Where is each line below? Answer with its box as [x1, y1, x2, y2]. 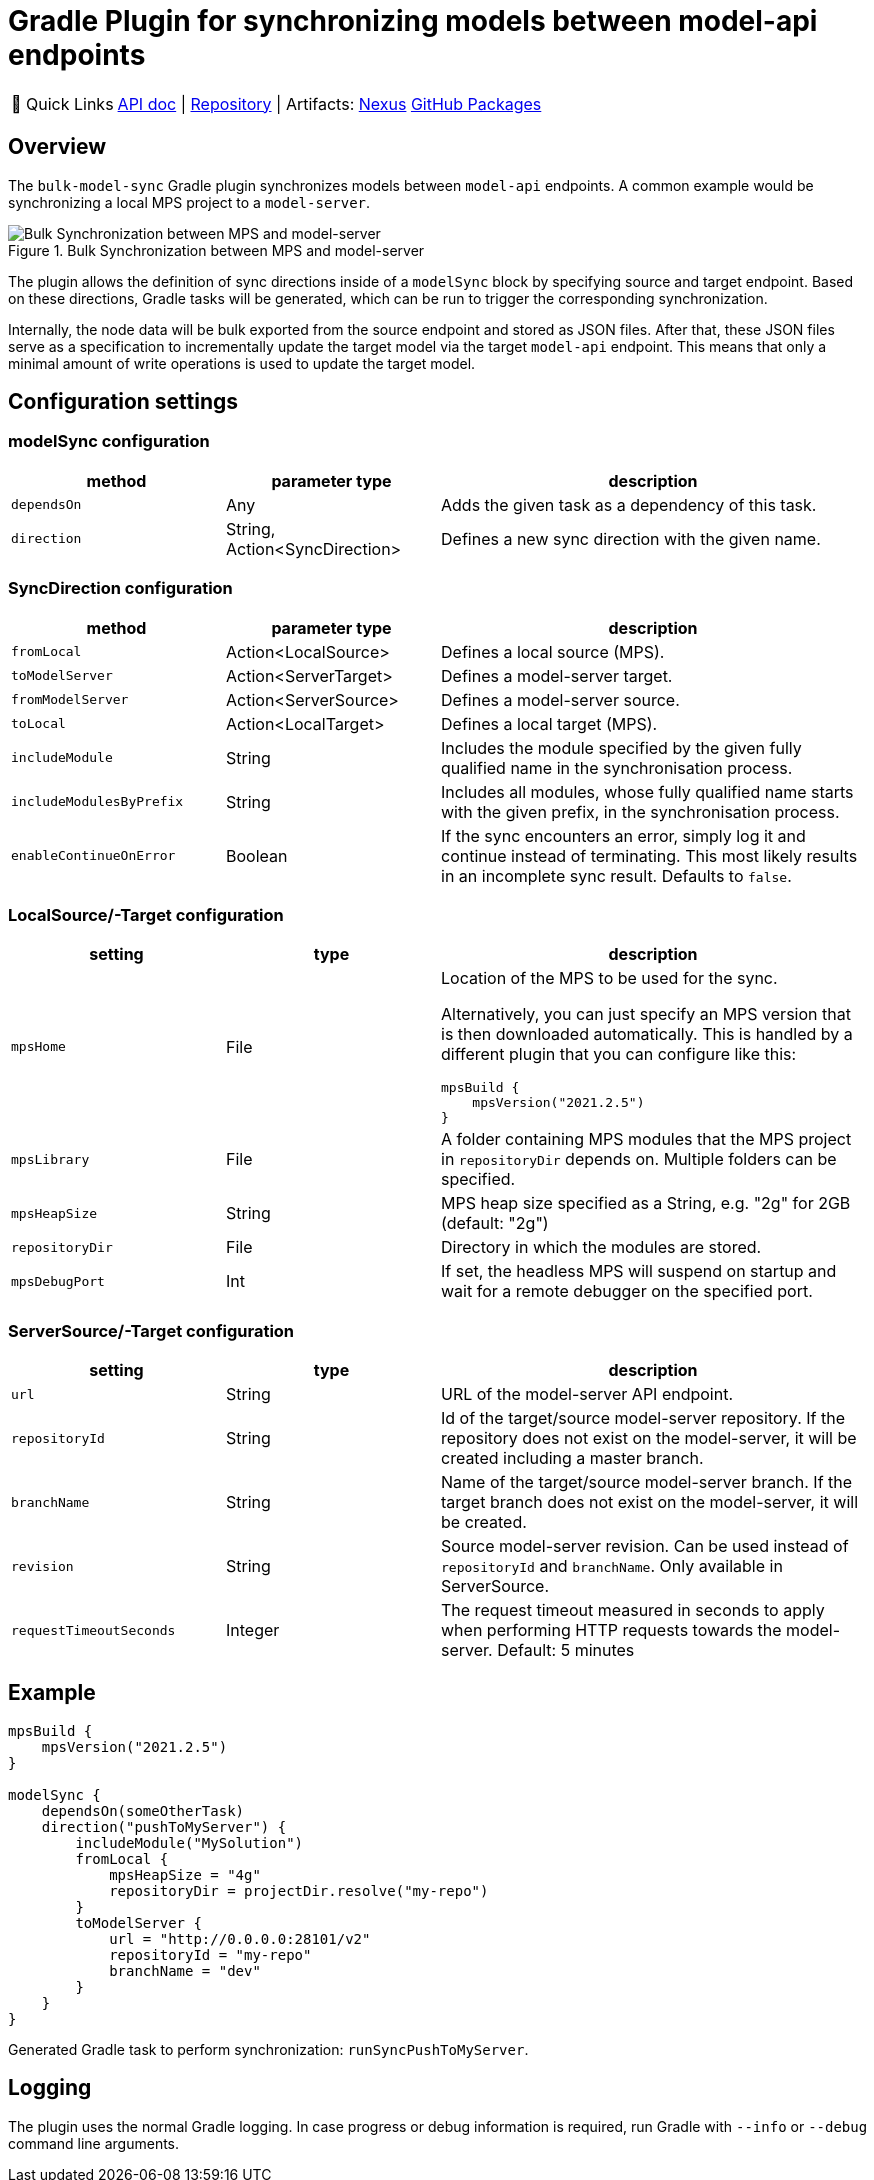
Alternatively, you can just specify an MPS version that [441, 1004, 851, 1025]
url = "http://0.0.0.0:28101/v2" [109, 1930, 371, 1947]
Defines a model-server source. [441, 689, 680, 710]
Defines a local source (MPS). [441, 641, 665, 662]
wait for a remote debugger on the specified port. [441, 1281, 813, 1302]
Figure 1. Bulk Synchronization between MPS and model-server [8, 241, 425, 259]
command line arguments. [8, 2134, 180, 2152]
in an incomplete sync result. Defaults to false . [441, 865, 792, 886]
